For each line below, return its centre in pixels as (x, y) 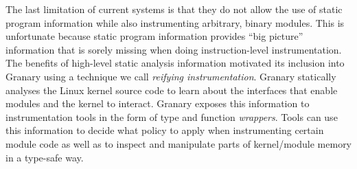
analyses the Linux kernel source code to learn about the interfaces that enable (172, 90)
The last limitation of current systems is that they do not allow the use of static (174, 9)
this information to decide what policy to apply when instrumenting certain (165, 130)
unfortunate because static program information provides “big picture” (154, 36)
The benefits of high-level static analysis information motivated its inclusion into (175, 63)
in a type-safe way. (45, 157)
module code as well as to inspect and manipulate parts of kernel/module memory (179, 143)
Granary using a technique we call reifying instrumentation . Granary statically (171, 76)
